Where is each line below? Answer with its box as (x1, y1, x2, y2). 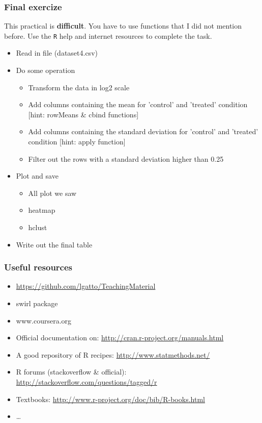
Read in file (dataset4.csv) (16, 47, 98, 58)
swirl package (16, 298, 58, 308)
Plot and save (16, 170, 59, 181)
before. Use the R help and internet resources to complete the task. (4, 30, 212, 41)
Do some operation (16, 65, 75, 76)
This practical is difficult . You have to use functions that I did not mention (4, 20, 242, 31)
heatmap (28, 205, 55, 215)
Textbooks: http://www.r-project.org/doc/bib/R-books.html (16, 393, 205, 404)
